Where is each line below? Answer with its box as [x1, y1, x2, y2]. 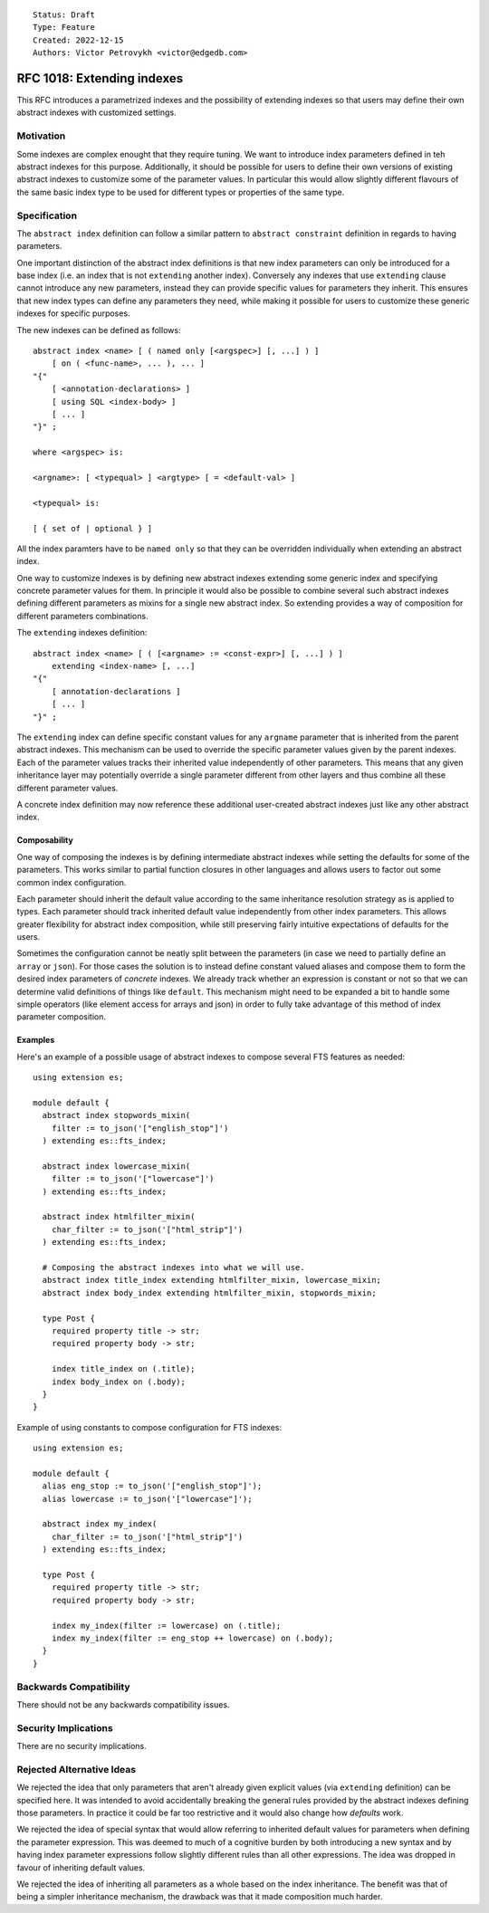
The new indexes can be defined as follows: [16, 324, 181, 335]
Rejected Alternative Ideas [16, 1763, 136, 1775]
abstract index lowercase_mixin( [42, 1161, 191, 1172]
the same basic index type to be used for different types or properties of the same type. [16, 187, 345, 197]
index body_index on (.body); [51, 1376, 186, 1387]
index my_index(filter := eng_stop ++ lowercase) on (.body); [51, 1632, 334, 1643]
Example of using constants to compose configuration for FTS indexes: [16, 1421, 283, 1432]
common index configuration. [16, 876, 127, 887]
